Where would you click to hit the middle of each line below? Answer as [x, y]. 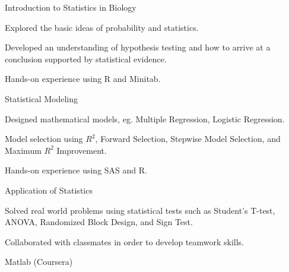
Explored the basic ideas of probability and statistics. [102, 27]
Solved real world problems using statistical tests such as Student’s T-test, [140, 210]
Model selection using [44, 139]
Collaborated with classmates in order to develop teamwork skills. [125, 241]
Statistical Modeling [41, 98]
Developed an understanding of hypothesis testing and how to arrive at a [138, 47]
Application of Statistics [49, 190]
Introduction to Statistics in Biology [71, 7]
